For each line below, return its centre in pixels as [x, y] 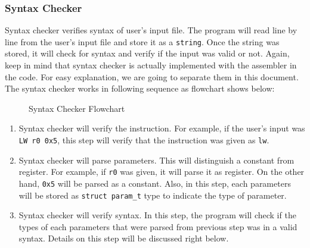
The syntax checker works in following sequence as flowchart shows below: [140, 88]
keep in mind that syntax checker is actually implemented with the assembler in [151, 65]
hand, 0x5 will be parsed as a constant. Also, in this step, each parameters [155, 183]
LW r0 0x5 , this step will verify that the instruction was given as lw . [144, 140]
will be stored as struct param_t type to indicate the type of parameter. [153, 195]
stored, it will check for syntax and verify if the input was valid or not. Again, [147, 53]
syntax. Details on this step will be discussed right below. [124, 238]
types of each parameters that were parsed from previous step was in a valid [158, 226]
